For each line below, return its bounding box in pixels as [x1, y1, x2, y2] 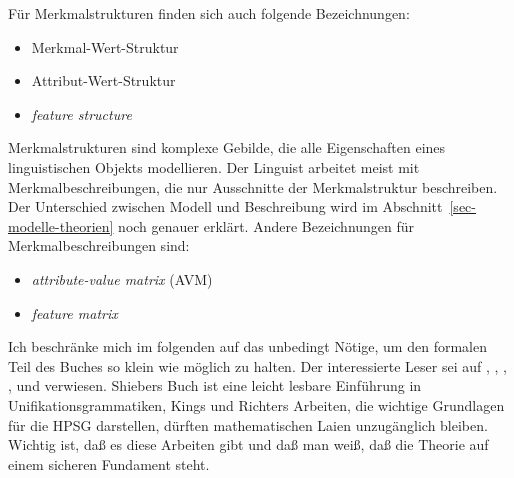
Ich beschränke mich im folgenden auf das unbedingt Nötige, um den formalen [8, 336, 487, 357]
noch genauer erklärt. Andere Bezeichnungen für [118, 215, 415, 236]
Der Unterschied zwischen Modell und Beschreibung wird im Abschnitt [8, 196, 443, 217]
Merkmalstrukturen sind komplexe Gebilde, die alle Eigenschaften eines [8, 137, 446, 158]
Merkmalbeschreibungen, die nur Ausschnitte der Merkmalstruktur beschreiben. [8, 176, 498, 197]
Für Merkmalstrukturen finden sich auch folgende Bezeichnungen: [8, 3, 410, 23]
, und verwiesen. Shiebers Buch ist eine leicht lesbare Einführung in [8, 375, 422, 396]
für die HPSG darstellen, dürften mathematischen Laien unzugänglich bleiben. [8, 414, 488, 435]
